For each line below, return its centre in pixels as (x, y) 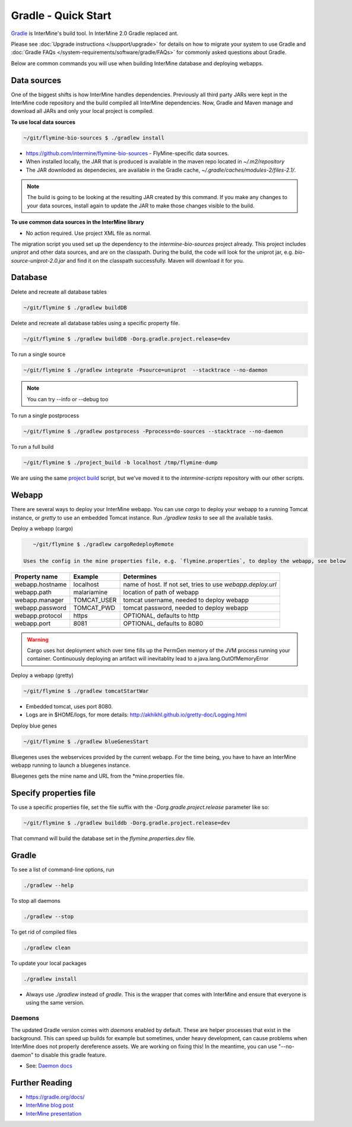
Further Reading (42, 1083)
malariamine (91, 592)
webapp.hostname (41, 584)
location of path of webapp (161, 592)
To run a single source (38, 354)
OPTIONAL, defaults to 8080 (163, 623)
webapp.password (40, 607)
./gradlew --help (49, 885)
